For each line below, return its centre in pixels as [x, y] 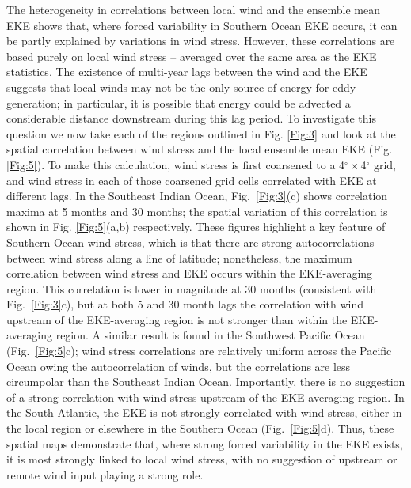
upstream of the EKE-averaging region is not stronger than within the [177, 319]
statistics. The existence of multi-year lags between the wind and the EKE [187, 72]
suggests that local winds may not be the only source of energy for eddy [181, 87]
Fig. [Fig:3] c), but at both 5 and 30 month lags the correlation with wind [185, 304]
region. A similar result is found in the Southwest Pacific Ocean [210, 335]
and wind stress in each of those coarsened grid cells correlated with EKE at [192, 180]
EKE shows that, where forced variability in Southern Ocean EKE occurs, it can [202, 25]
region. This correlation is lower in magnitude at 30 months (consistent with [192, 288]
